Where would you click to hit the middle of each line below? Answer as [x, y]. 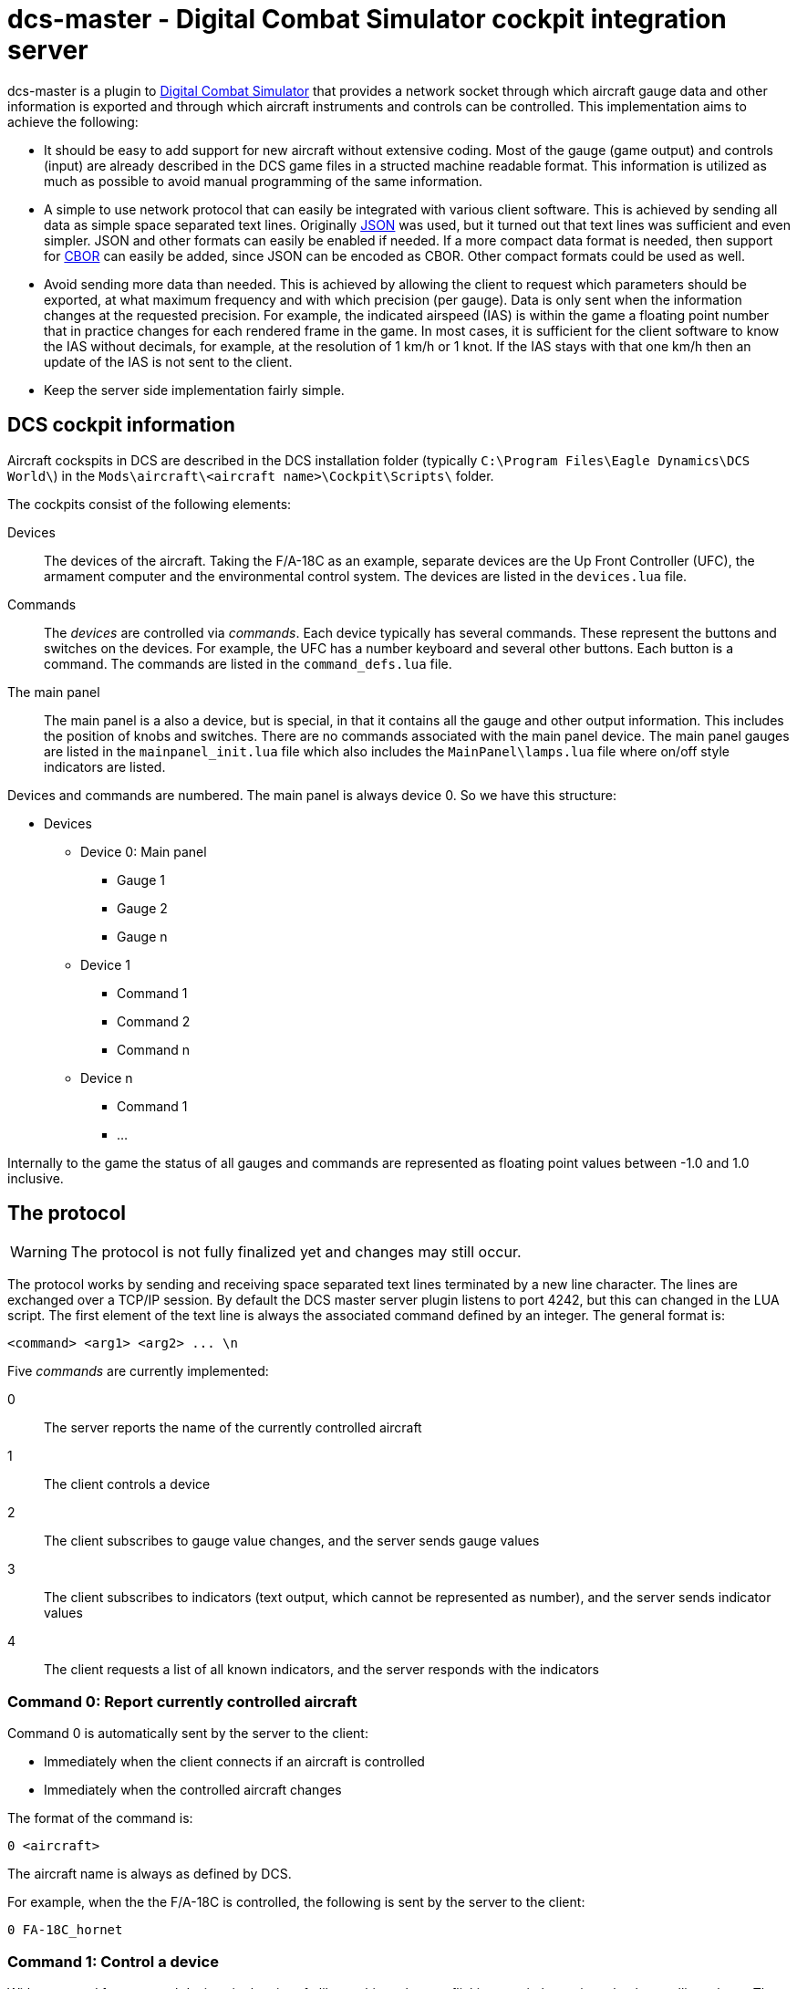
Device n [107, 1078]
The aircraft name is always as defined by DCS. [150, 1874]
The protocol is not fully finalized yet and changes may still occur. [296, 1252]
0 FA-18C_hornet [65, 1930]
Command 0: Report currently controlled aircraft [182, 1701]
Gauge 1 [141, 880]
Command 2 [154, 1021]
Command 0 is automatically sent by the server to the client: [188, 1734]
